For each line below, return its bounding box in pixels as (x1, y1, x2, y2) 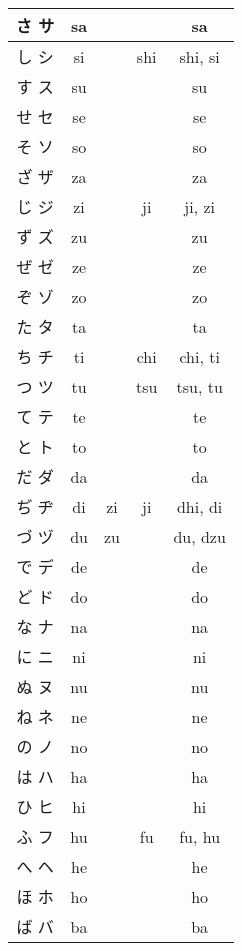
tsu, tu (176, 374, 223, 398)
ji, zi (184, 194, 215, 218)
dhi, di (176, 494, 223, 518)
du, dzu (173, 524, 226, 548)
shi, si (179, 44, 220, 68)
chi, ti (179, 344, 220, 368)
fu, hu (179, 824, 221, 848)
